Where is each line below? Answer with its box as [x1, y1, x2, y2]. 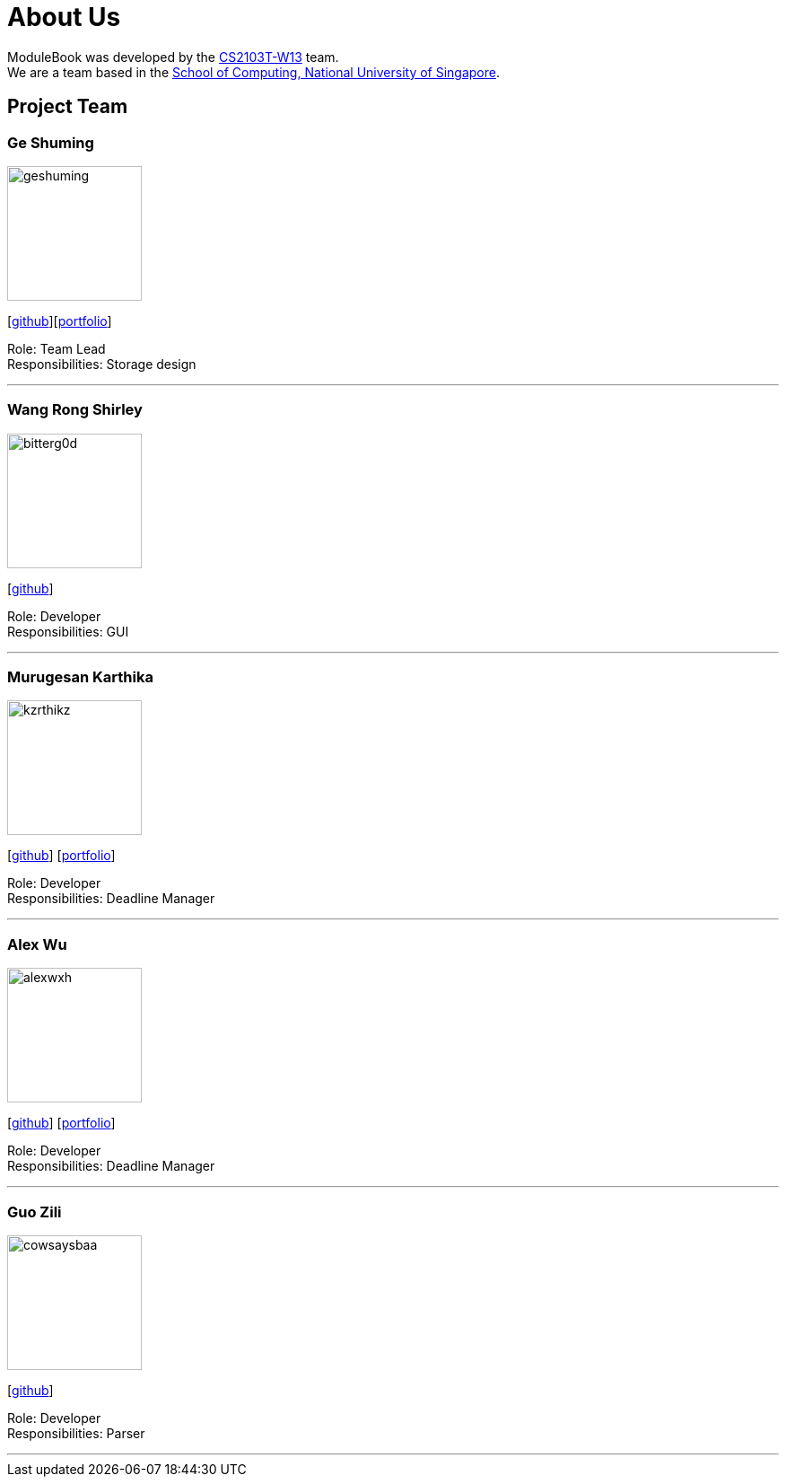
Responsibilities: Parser [7, 1425, 145, 1441]
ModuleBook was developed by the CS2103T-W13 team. [7, 48, 339, 65]
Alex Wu [7, 935, 67, 953]
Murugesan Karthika [7, 668, 153, 687]
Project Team [7, 95, 128, 119]
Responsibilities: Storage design [7, 356, 196, 372]
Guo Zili [7, 1202, 62, 1221]
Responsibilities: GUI [7, 623, 129, 639]
